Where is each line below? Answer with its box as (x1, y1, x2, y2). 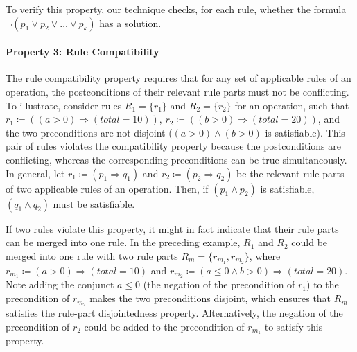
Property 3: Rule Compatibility (6, 44, 159, 59)
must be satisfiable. (53, 196, 135, 211)
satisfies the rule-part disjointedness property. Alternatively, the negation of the (6, 305, 343, 319)
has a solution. (99, 15, 162, 30)
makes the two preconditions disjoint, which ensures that (89, 291, 331, 306)
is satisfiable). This (265, 125, 345, 139)
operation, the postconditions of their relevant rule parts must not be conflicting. (6, 84, 349, 98)
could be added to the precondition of (84, 319, 245, 333)
